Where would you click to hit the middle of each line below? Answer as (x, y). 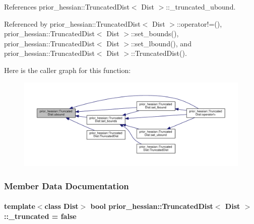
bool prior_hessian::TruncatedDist (152, 206)
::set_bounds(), (155, 33)
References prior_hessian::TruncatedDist (67, 7)
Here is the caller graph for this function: (68, 70)
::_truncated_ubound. (201, 7)
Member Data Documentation (67, 185)
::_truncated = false (40, 216)
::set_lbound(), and (161, 43)
